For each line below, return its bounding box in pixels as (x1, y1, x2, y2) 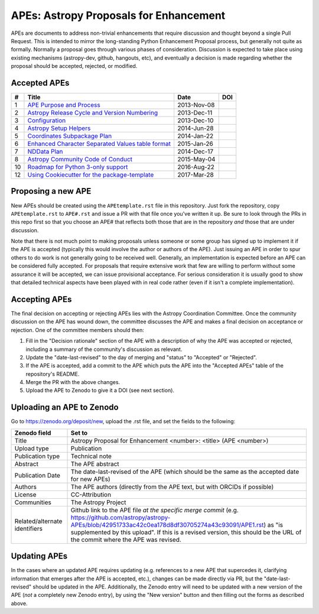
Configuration (27, 116, 66, 125)
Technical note (70, 452, 112, 460)
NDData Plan (27, 148, 63, 156)
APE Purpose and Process (27, 101, 100, 109)
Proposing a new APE (11, 186, 92, 196)
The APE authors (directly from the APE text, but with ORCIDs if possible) (70, 482, 274, 490)
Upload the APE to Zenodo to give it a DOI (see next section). (25, 387, 174, 394)
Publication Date (14, 471, 60, 479)
